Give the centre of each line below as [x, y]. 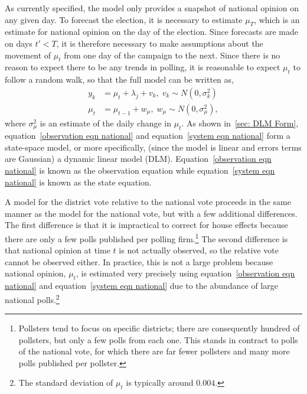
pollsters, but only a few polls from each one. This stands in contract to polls [158, 339]
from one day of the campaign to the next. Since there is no [172, 55]
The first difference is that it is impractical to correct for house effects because [146, 225]
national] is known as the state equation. [78, 182]
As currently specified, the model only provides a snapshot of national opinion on [152, 8]
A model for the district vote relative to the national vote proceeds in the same [148, 202]
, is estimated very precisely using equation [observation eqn [185, 273]
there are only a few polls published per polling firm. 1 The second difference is [146, 238]
